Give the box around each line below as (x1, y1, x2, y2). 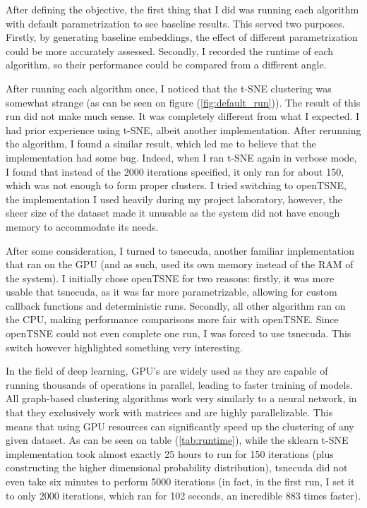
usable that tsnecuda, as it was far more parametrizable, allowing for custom (6, 284, 337, 299)
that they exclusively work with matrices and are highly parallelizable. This (6, 405, 333, 420)
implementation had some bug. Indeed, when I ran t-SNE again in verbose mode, (6, 150, 357, 164)
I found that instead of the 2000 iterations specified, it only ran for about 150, (6, 164, 344, 179)
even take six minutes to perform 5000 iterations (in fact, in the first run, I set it (6, 474, 355, 488)
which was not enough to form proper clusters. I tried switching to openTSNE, (6, 178, 347, 193)
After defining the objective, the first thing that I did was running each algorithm (6, 2, 359, 16)
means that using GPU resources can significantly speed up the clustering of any (6, 418, 354, 433)
